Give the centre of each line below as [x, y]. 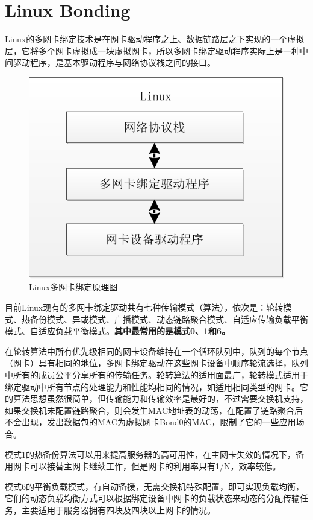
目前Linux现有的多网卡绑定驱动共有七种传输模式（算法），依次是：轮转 [144, 307]
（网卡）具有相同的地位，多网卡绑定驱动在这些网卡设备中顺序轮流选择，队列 [156, 363]
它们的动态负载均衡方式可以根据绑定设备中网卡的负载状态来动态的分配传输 [152, 498]
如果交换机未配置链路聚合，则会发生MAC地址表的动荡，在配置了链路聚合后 [154, 410]
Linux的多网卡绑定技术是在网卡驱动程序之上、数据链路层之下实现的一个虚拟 [155, 39]
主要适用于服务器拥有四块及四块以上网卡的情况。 [118, 509]
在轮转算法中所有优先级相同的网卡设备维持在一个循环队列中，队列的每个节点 [156, 351]
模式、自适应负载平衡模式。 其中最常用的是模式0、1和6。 [118, 331]
